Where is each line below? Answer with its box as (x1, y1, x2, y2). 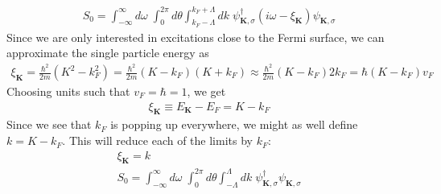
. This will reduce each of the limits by (62, 132, 253, 149)
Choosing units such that (6, 83, 130, 100)
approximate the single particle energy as (6, 44, 209, 61)
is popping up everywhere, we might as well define (110, 116, 358, 133)
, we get (187, 83, 226, 100)
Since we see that (6, 116, 92, 133)
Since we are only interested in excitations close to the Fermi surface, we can (6, 28, 385, 45)
